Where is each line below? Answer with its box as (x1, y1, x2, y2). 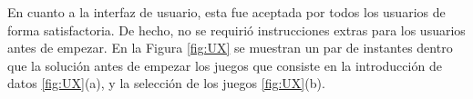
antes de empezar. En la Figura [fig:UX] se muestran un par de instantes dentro (7, 38, 453, 57)
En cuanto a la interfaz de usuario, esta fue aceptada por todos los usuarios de (7, 3, 446, 21)
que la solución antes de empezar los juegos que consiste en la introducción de (7, 55, 442, 74)
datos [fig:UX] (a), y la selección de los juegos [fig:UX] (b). (7, 74, 325, 93)
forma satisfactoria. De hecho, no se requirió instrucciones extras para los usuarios (7, 20, 466, 39)
